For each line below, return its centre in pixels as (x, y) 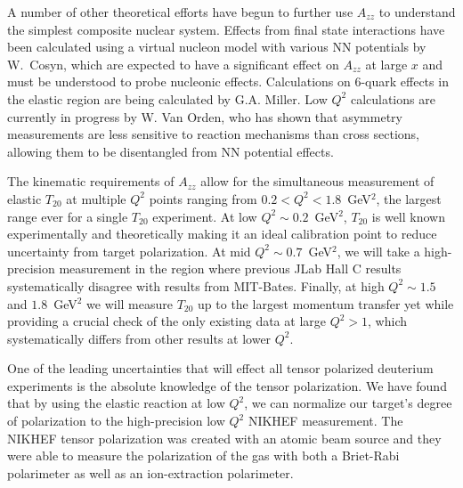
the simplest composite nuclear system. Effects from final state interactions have (226, 29)
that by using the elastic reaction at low (116, 403)
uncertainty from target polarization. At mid (129, 251)
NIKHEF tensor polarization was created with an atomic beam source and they (224, 438)
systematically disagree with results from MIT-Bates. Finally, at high (196, 285)
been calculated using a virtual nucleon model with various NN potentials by (217, 47)
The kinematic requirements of (91, 181)
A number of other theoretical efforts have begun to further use (180, 12)
